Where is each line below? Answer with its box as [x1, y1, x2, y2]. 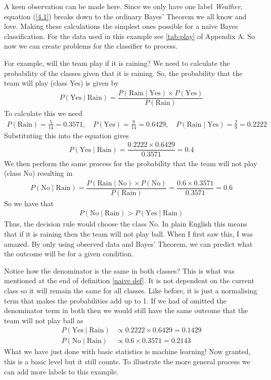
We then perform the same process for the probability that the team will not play [4, 158, 257, 168]
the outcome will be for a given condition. [4, 248, 133, 259]
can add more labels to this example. [4, 366, 118, 376]
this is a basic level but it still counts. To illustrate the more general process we [4, 356, 250, 366]
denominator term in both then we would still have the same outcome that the [4, 305, 248, 316]
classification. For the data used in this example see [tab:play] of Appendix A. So [4, 30, 255, 41]
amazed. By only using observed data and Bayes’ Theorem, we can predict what [4, 238, 253, 249]
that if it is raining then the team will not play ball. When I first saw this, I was [4, 229, 253, 239]
